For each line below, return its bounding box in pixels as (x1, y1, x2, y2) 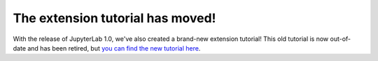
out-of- (330, 35, 351, 43)
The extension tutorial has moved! (13, 10, 216, 26)
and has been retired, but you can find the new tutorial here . (27, 44, 201, 52)
